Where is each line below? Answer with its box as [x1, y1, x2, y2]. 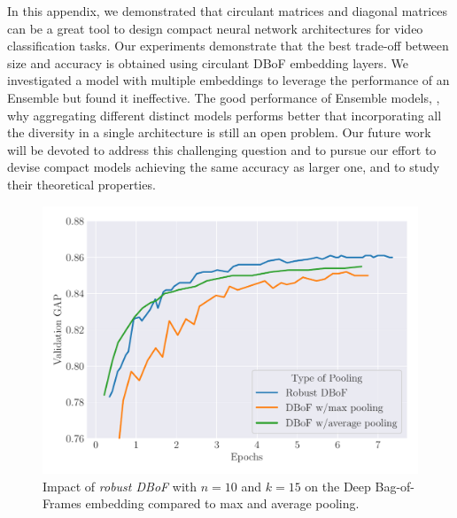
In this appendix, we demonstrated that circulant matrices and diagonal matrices [7, 2, 448, 19]
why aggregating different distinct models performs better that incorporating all [7, 105, 442, 124]
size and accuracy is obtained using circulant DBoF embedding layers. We [7, 53, 408, 72]
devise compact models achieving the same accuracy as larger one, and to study [7, 158, 440, 176]
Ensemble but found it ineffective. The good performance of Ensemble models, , [7, 88, 440, 106]
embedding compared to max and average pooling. [85, 494, 360, 513]
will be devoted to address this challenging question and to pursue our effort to [7, 140, 437, 158]
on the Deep [305, 476, 371, 495]
